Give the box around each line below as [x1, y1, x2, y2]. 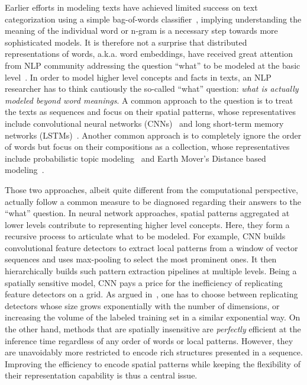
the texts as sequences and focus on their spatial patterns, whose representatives [5, 105, 296, 118]
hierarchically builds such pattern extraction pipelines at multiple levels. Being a [5, 265, 297, 277]
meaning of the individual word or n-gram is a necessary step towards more [5, 24, 278, 37]
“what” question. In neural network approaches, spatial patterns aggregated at [5, 207, 290, 219]
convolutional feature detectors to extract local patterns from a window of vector [5, 241, 298, 254]
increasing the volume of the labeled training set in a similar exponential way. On [5, 311, 300, 323]
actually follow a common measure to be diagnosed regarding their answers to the [5, 195, 301, 207]
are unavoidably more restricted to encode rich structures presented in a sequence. [5, 346, 303, 358]
